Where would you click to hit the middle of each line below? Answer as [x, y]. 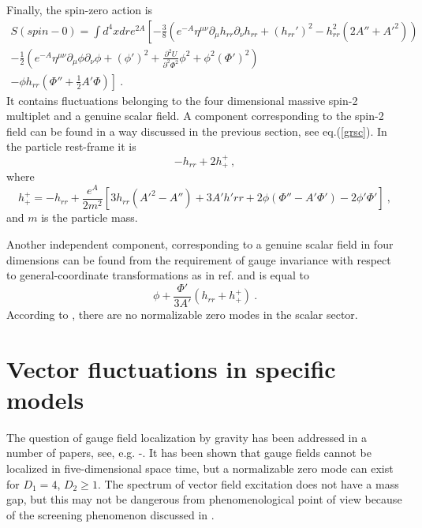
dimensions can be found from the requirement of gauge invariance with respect [199, 259]
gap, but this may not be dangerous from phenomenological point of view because [204, 499]
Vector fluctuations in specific [171, 368]
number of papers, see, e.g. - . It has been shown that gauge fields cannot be [189, 453]
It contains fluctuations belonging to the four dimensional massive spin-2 [182, 100]
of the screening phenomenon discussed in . [110, 514]
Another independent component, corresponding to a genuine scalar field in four [200, 244]
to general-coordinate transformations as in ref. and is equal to [158, 275]
